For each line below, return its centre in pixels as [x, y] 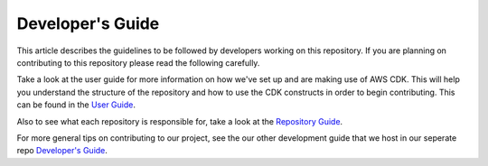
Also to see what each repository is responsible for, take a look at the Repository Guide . [180, 121]
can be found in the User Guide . [76, 105]
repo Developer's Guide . [62, 151]
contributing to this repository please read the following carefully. [138, 62]
